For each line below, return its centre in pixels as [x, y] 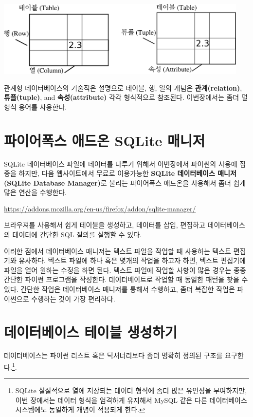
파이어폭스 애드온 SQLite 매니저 [105, 140]
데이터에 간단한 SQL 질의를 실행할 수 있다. [77, 235]
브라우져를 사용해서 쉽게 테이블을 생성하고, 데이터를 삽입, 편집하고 [105, 225]
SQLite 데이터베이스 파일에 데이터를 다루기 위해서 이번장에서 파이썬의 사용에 [121, 163]
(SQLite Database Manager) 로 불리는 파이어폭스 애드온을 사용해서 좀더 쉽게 [125, 182]
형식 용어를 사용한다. [36, 106]
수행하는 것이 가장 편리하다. [73, 298]
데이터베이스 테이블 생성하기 [91, 332]
